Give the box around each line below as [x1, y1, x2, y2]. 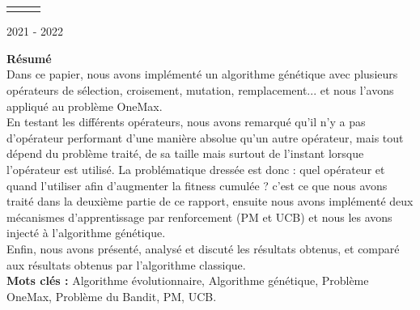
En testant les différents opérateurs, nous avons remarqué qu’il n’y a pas [6, 113, 366, 130]
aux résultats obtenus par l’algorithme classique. [6, 256, 246, 273]
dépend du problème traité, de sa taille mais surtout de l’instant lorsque [6, 145, 364, 162]
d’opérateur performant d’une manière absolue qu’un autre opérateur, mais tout [6, 129, 404, 146]
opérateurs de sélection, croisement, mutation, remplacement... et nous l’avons [6, 82, 394, 99]
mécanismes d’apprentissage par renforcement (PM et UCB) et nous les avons [6, 208, 392, 225]
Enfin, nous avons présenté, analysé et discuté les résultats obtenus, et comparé [6, 240, 400, 257]
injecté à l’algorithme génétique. [6, 224, 166, 241]
